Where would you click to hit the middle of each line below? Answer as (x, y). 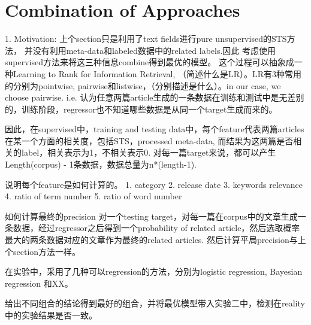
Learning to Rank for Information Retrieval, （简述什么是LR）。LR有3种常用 (157, 73)
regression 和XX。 (39, 283)
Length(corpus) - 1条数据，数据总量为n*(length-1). (101, 164)
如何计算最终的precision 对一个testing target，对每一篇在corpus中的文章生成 (151, 216)
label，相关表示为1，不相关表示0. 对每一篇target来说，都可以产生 (149, 152)
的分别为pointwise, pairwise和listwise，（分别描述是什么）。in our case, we (143, 85)
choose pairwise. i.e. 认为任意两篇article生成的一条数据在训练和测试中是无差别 (155, 97)
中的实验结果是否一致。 (51, 315)
